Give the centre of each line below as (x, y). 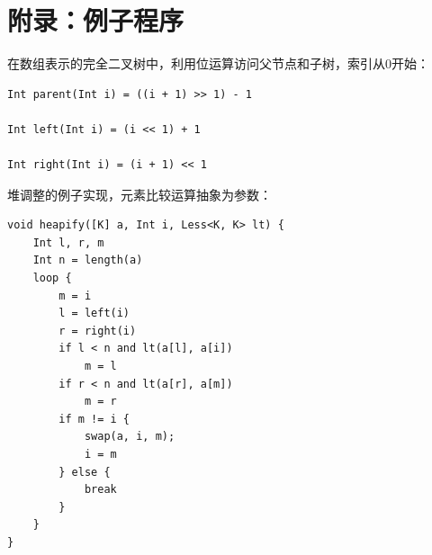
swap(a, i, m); (130, 437)
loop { (52, 278)
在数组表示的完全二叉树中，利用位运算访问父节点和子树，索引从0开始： (218, 63)
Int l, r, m (68, 242)
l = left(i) (94, 313)
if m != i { (94, 419)
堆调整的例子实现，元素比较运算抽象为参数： (139, 194)
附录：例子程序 (96, 20)
